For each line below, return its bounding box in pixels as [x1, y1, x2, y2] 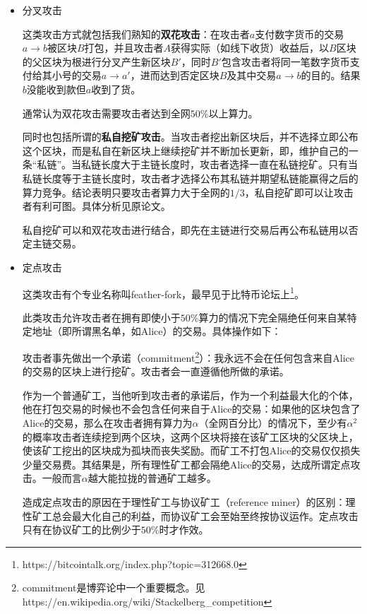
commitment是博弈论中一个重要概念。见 [22, 580, 205, 595]
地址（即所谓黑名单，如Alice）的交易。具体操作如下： [32, 324, 282, 338]
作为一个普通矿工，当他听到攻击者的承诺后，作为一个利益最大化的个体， [22, 387, 359, 402]
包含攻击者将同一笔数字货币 [221, 54, 350, 69]
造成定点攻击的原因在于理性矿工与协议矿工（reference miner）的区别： [22, 494, 346, 509]
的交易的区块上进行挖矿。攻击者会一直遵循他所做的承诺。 [22, 364, 289, 379]
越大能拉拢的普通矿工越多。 [88, 471, 217, 485]
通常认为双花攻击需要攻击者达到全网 [22, 105, 191, 120]
